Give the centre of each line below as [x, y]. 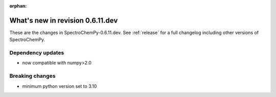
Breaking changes [32, 76]
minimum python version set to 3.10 [60, 86]
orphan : [18, 6]
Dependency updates [37, 53]
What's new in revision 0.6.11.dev [64, 20]
